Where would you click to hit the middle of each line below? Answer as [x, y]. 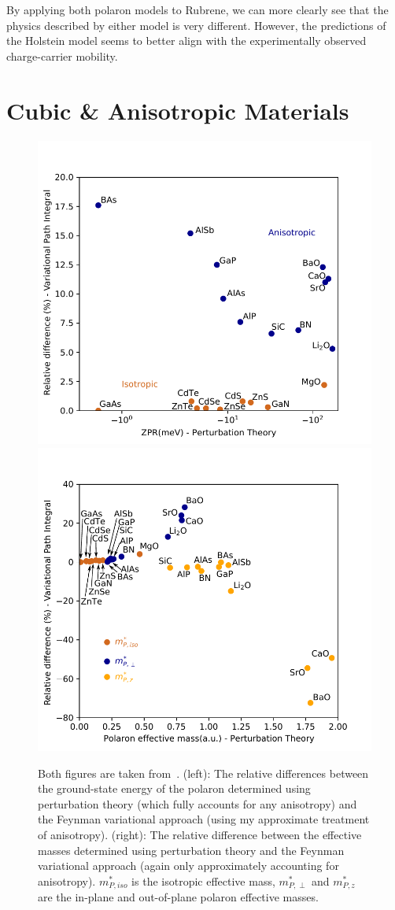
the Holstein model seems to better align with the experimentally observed [186, 41]
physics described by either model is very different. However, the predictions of [196, 25]
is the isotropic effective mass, [203, 880]
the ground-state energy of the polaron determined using [174, 788]
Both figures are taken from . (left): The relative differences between [203, 773]
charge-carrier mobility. [62, 55]
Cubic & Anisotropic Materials [178, 110]
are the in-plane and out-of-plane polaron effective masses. [178, 897]
